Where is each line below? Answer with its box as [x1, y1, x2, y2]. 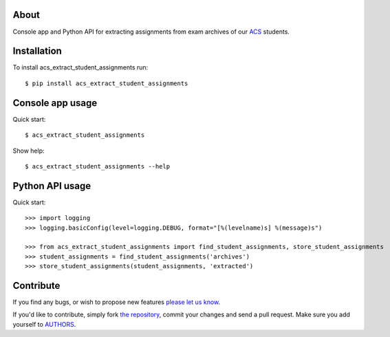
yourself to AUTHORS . [12, 320, 76, 328]
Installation [12, 45, 62, 57]
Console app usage [12, 97, 98, 109]
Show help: [12, 146, 45, 155]
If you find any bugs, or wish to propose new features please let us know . [12, 298, 221, 306]
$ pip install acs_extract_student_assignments [25, 79, 188, 87]
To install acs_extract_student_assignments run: [12, 63, 149, 72]
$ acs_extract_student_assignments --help [25, 162, 171, 170]
